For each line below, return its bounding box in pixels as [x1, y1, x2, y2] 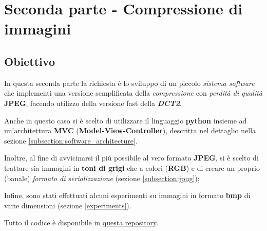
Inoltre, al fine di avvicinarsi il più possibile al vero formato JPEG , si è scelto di [4, 152, 259, 163]
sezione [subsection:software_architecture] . [4, 135, 138, 146]
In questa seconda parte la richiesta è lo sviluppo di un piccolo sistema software [4, 77, 255, 88]
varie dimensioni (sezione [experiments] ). [4, 200, 131, 210]
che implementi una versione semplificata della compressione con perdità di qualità [4, 87, 263, 98]
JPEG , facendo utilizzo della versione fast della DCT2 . [4, 97, 182, 108]
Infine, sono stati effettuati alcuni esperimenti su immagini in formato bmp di [4, 190, 251, 201]
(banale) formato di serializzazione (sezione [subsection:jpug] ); [4, 172, 200, 183]
